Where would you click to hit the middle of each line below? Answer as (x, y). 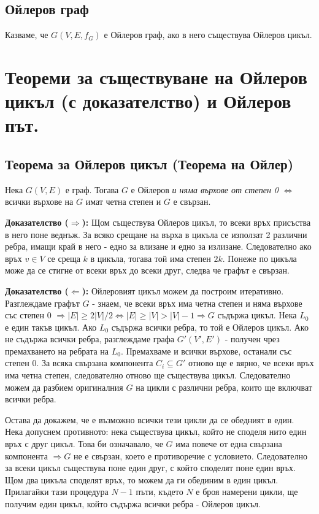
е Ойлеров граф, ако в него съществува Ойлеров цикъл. (208, 35)
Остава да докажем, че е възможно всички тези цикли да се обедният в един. (150, 419)
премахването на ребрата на (57, 351)
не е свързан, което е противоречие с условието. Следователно (190, 455)
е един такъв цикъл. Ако (51, 327)
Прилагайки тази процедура (57, 492)
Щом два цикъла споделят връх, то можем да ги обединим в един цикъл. (142, 479)
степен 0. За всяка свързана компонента (79, 363)
